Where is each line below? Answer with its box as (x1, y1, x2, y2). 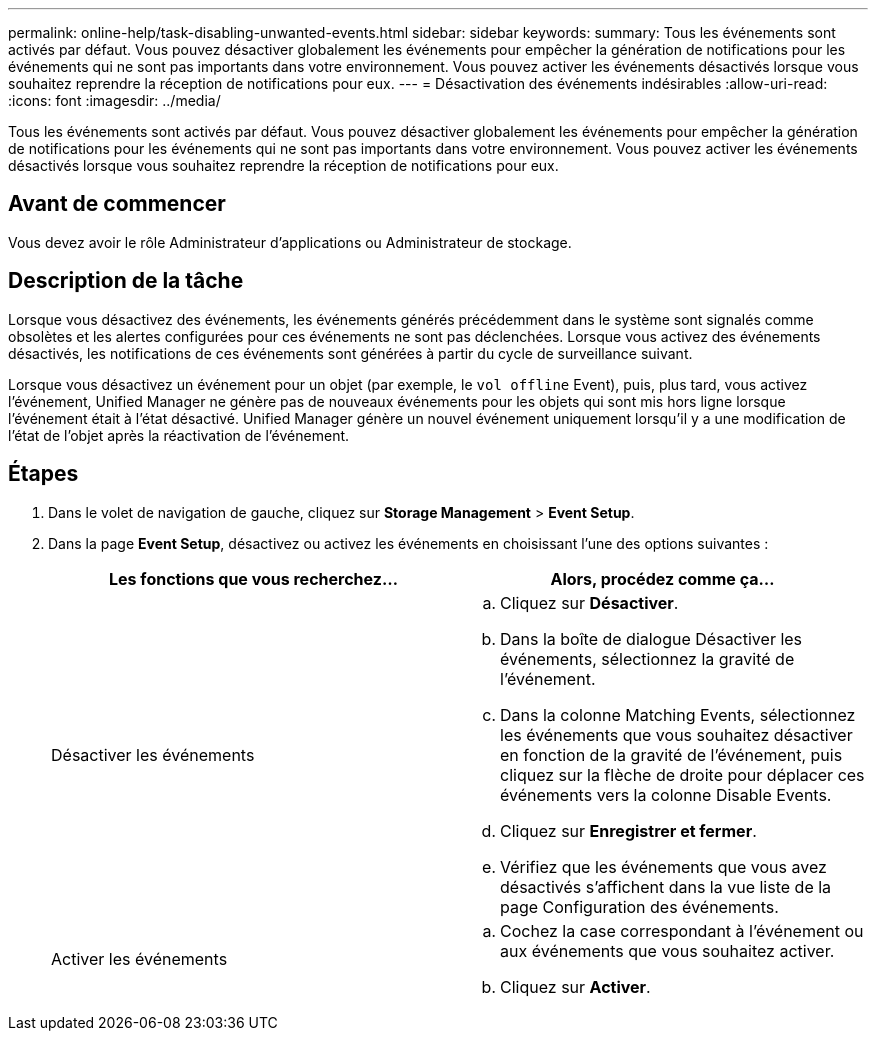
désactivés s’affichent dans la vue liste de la (500, 876, 832, 897)
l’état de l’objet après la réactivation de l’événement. (8, 426, 350, 444)
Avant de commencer (8, 191, 226, 217)
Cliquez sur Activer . (500, 976, 651, 997)
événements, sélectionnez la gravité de (500, 648, 795, 669)
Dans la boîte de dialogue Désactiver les (500, 628, 803, 649)
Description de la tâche (8, 268, 244, 294)
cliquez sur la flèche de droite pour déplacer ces (500, 764, 865, 785)
